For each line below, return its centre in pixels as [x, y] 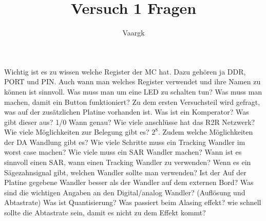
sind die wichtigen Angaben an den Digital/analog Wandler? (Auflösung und [125, 192]
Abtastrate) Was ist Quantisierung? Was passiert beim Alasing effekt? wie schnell [133, 202]
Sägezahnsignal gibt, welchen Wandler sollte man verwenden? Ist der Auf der [125, 172]
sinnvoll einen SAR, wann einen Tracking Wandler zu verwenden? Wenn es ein [128, 162]
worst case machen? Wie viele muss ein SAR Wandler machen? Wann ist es [123, 152]
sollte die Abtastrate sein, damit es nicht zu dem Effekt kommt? [105, 213]
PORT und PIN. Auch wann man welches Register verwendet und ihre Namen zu [132, 81]
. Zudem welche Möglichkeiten [205, 132]
